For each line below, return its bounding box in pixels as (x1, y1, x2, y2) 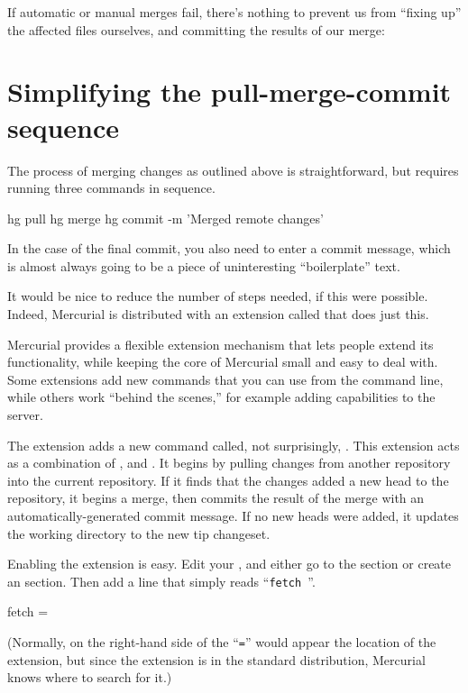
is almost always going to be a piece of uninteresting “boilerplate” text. (7, 256, 400, 275)
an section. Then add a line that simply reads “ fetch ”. (7, 571, 316, 590)
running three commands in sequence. (7, 178, 216, 197)
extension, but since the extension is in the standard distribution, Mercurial (7, 650, 426, 669)
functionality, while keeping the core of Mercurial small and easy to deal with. (7, 352, 438, 371)
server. (7, 406, 43, 424)
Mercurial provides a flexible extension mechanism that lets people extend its (7, 334, 434, 353)
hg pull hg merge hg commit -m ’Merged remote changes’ (7, 208, 324, 227)
